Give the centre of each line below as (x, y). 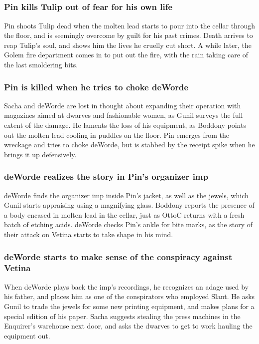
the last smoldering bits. (41, 65)
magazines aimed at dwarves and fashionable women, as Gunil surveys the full (124, 115)
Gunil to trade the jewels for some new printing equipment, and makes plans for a (129, 306)
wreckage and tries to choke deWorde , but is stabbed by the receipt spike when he (129, 145)
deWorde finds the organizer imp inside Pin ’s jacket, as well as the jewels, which (126, 195)
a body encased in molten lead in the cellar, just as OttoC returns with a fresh (124, 214)
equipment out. (27, 335)
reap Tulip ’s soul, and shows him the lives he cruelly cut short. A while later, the (128, 45)
